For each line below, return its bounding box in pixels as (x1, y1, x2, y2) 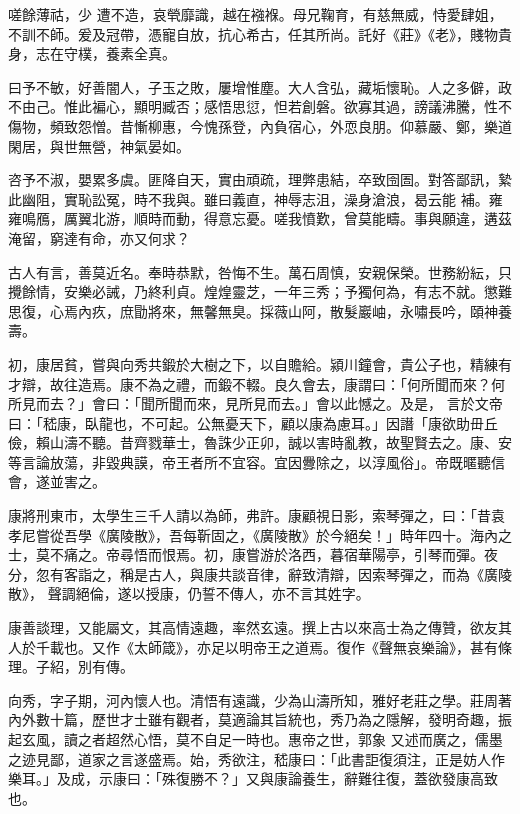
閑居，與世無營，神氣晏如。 (8, 135, 190, 156)
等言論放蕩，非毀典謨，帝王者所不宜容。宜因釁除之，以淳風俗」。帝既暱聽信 (8, 451, 505, 472)
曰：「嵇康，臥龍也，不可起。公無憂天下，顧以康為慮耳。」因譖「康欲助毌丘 (8, 412, 498, 433)
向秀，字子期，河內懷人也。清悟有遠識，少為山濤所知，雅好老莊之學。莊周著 (8, 689, 512, 710)
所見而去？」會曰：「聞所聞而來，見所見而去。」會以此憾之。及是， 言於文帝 (8, 393, 503, 414)
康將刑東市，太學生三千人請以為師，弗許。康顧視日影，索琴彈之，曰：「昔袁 (8, 505, 505, 526)
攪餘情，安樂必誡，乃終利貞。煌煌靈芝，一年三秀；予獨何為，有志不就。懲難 (8, 281, 512, 302)
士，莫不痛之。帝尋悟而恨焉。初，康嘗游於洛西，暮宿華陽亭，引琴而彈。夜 (8, 544, 498, 565)
